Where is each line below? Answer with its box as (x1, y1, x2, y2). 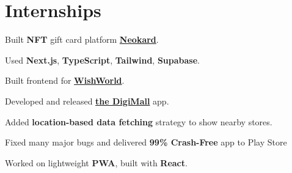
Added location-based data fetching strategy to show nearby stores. (5, 115, 272, 128)
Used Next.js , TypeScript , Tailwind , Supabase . (5, 53, 200, 66)
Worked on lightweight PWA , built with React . (5, 156, 188, 169)
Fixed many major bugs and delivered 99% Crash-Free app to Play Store (5, 136, 287, 149)
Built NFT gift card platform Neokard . (5, 33, 159, 46)
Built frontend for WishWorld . (5, 74, 125, 87)
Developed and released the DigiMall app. (5, 94, 169, 107)
